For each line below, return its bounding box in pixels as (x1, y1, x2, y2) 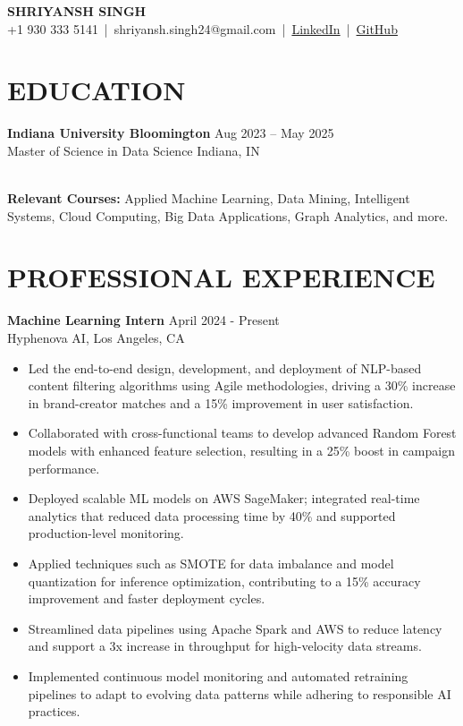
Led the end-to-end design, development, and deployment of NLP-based (28, 358, 422, 377)
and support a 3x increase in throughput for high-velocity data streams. (28, 636, 422, 655)
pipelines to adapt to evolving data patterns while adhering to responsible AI (28, 684, 451, 703)
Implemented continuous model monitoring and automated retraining (28, 666, 408, 685)
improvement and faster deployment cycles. (28, 589, 265, 608)
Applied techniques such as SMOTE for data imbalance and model (28, 553, 394, 572)
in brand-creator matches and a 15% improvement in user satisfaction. (28, 393, 414, 412)
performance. (28, 458, 100, 477)
